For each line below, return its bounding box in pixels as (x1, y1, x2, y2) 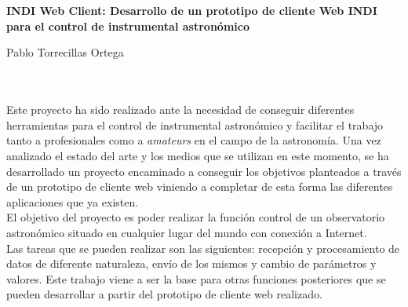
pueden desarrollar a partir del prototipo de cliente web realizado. (6, 286, 322, 302)
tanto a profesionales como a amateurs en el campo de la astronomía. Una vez (6, 132, 381, 148)
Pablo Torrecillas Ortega (6, 44, 124, 60)
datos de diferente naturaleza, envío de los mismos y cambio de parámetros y (6, 255, 377, 272)
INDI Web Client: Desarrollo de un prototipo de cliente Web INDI (6, 2, 377, 19)
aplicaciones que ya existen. (6, 193, 139, 210)
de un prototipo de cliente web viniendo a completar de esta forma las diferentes (6, 178, 393, 195)
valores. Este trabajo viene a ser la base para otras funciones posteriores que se (6, 270, 386, 287)
